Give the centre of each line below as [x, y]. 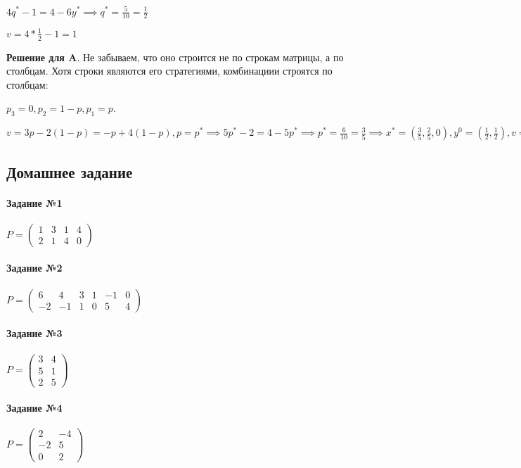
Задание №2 [34, 268]
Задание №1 [34, 202]
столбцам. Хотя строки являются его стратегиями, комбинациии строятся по [169, 71]
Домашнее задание [70, 171]
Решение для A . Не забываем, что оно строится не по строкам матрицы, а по [175, 57]
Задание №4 [34, 408]
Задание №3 [34, 333]
